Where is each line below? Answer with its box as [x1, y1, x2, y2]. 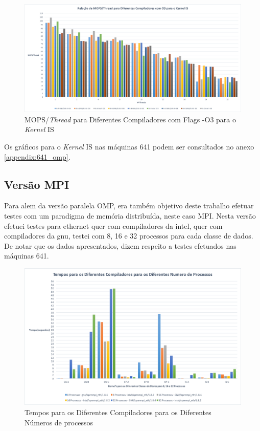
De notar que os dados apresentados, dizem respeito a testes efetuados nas [4, 240, 237, 251]
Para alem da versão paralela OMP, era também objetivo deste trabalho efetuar [4, 200, 254, 211]
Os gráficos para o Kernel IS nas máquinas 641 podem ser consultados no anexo [4, 141, 254, 152]
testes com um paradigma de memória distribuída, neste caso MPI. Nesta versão [4, 210, 256, 221]
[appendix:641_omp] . [4, 151, 70, 162]
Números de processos [25, 417, 93, 427]
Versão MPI [4, 176, 69, 192]
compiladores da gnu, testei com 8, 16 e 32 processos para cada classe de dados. [4, 230, 253, 241]
